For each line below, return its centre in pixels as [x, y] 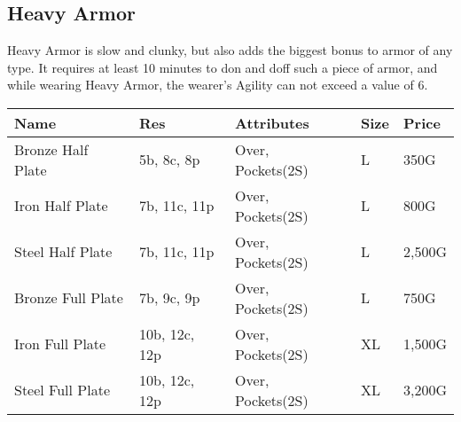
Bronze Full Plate [69, 298]
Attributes [272, 122]
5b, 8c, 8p [169, 160]
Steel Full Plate [63, 390]
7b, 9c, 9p [169, 298]
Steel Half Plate [63, 252]
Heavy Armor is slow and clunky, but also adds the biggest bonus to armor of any [230, 50]
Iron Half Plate [61, 206]
